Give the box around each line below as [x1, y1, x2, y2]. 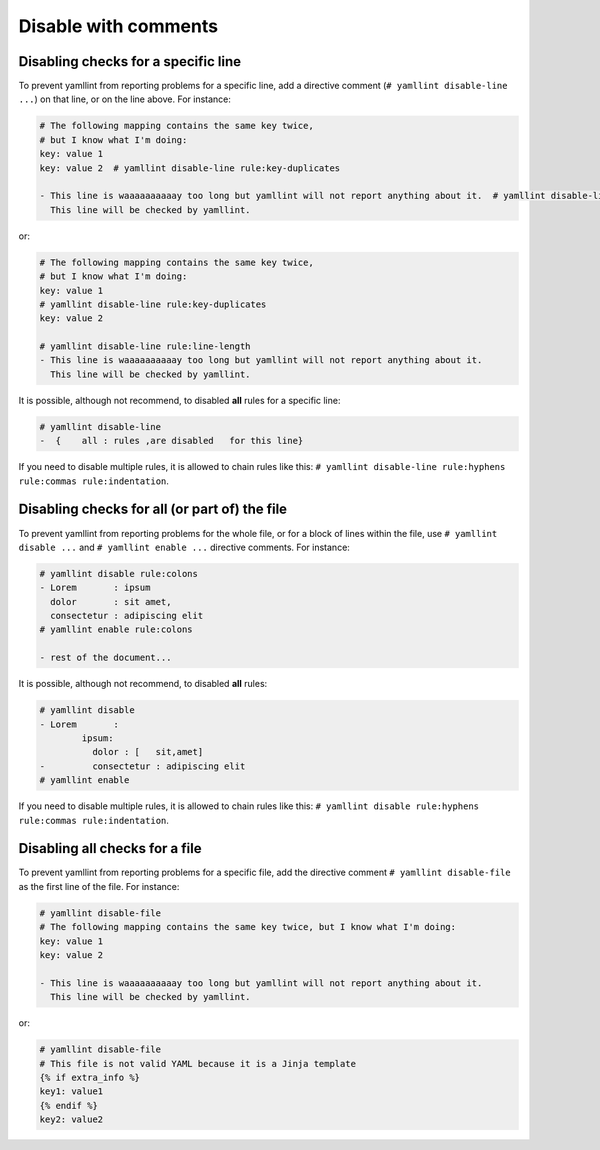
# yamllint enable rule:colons [39, 624, 194, 635]
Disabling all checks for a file [18, 840, 202, 857]
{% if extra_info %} [39, 1071, 140, 1083]
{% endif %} [39, 1100, 99, 1111]
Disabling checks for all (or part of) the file [18, 501, 288, 518]
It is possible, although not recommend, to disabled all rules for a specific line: [18, 394, 341, 406]
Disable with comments [18, 15, 219, 37]
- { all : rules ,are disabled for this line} [39, 435, 304, 447]
